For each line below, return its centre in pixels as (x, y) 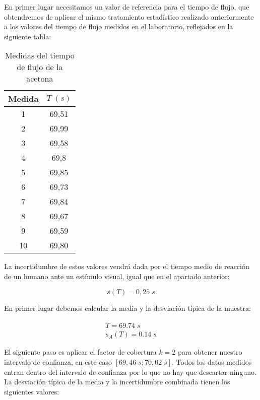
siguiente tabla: (28, 36)
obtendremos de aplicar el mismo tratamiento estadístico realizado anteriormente (129, 16)
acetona (40, 79)
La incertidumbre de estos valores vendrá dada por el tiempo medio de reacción (127, 266)
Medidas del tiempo (40, 55)
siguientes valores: (32, 391)
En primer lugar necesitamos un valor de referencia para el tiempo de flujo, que (127, 7)
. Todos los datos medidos (212, 362)
